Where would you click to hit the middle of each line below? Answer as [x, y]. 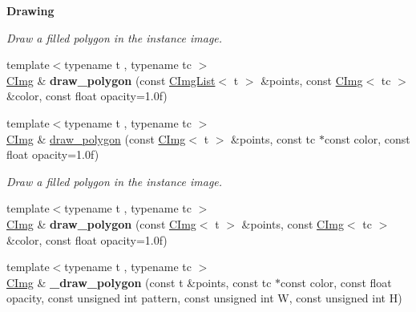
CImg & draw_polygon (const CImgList [111, 80]
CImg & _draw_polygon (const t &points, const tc [139, 282]
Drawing [30, 10]
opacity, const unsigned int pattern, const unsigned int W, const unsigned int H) [204, 298]
